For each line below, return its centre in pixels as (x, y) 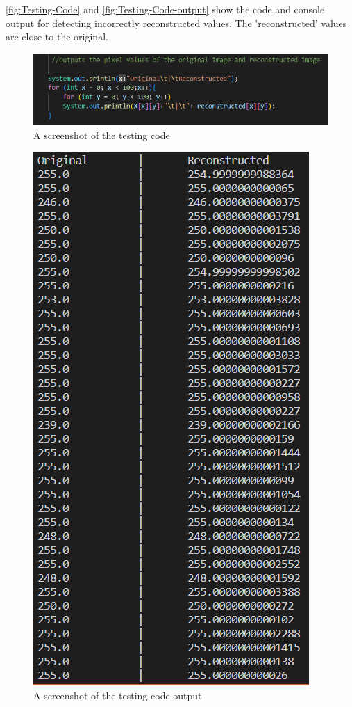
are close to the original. (57, 37)
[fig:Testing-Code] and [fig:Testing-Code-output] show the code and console (165, 9)
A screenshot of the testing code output (118, 695)
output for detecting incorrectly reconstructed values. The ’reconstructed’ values (176, 23)
